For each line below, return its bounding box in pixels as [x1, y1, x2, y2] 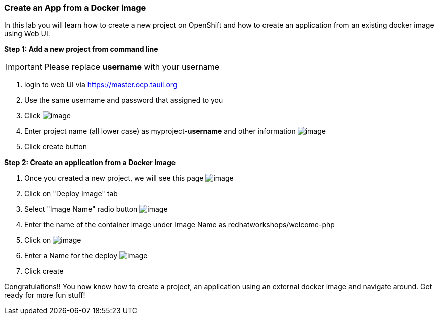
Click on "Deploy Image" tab [24, 189, 118, 198]
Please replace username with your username [44, 62, 220, 72]
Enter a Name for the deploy [24, 251, 118, 260]
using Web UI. [4, 29, 50, 38]
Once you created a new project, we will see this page [24, 174, 204, 183]
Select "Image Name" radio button [24, 205, 138, 214]
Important [6, 62, 42, 72]
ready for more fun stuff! [4, 291, 85, 300]
